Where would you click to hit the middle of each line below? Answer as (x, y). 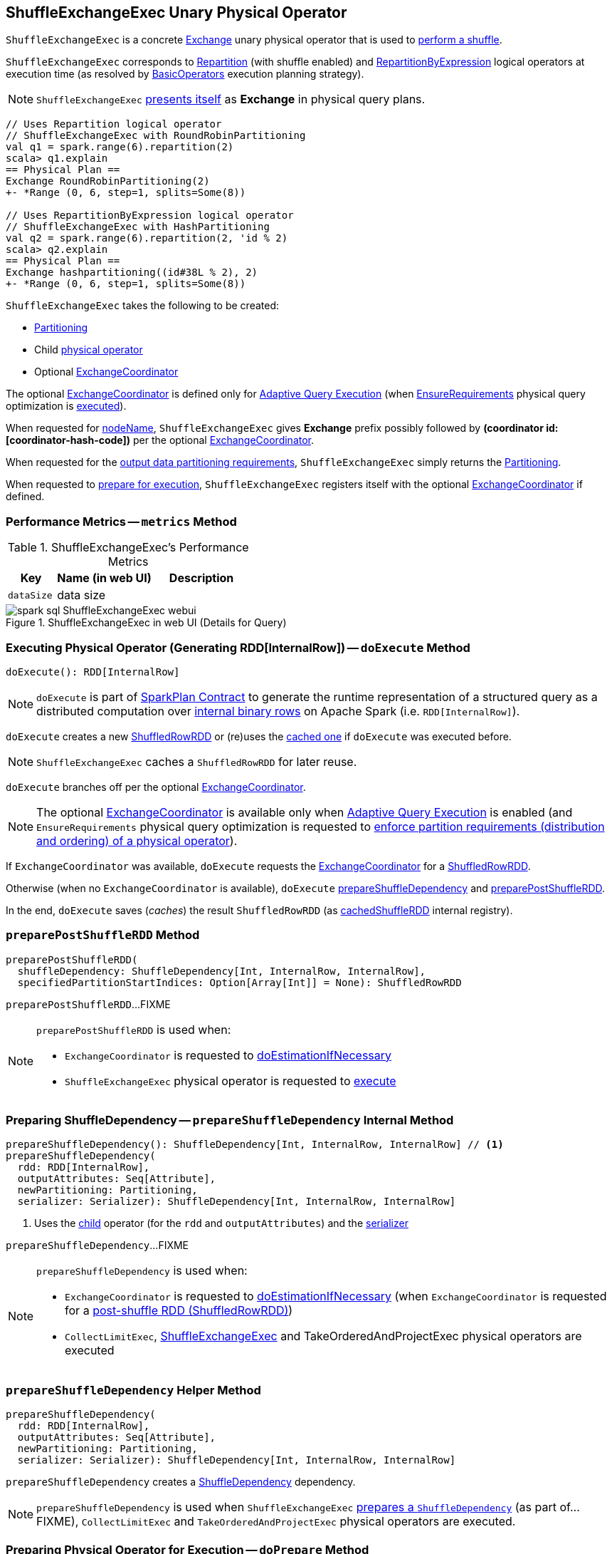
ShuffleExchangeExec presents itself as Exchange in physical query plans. (231, 99)
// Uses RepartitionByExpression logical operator (150, 216)
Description (201, 578)
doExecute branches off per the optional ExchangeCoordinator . (156, 787)
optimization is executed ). (66, 406)
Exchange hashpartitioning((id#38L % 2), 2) (132, 273)
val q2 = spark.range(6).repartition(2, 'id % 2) (147, 238)
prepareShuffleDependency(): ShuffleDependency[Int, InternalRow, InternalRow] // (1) (255, 1145)
